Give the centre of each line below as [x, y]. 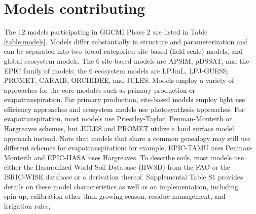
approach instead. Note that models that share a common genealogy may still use [127, 138]
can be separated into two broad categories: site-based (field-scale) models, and [123, 51]
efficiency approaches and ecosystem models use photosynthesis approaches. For [124, 109]
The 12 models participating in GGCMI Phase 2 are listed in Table [106, 32]
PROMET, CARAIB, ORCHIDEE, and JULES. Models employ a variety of [119, 80]
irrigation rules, [27, 205]
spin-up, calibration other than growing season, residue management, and [115, 196]
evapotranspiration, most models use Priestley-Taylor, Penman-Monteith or [118, 119]
